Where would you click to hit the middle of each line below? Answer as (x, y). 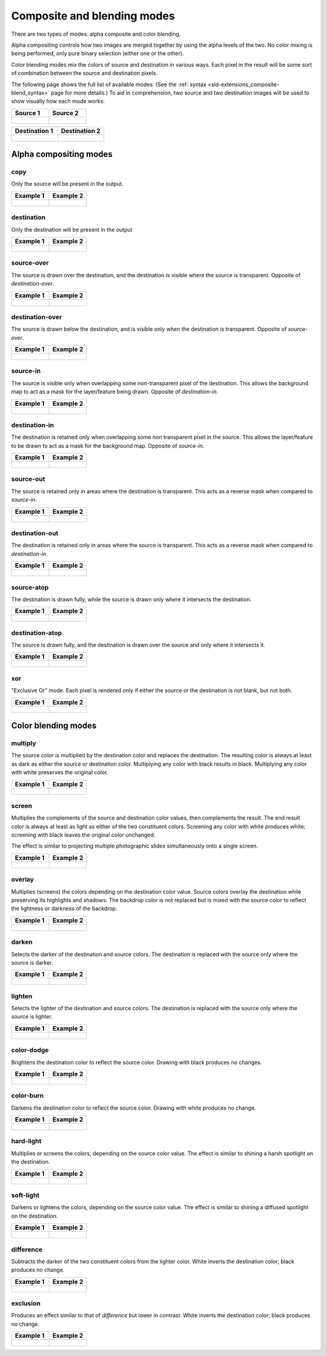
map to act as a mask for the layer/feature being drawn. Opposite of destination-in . (114, 392)
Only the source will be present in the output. (68, 184)
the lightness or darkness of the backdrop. (64, 909)
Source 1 (28, 113)
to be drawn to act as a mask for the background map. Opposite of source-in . (108, 445)
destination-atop (37, 633)
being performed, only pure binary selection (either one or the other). (97, 53)
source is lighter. (32, 1017)
